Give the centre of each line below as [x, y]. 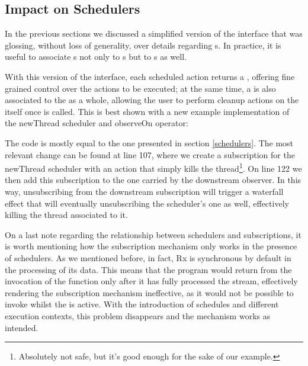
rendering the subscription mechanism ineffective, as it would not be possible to [149, 292]
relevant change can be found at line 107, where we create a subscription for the [150, 154]
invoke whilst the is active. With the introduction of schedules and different [142, 304]
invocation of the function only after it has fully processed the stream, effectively [151, 281]
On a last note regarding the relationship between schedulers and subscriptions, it [153, 234]
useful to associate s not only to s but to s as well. [96, 57]
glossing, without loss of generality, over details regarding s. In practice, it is [143, 45]
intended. [22, 327]
